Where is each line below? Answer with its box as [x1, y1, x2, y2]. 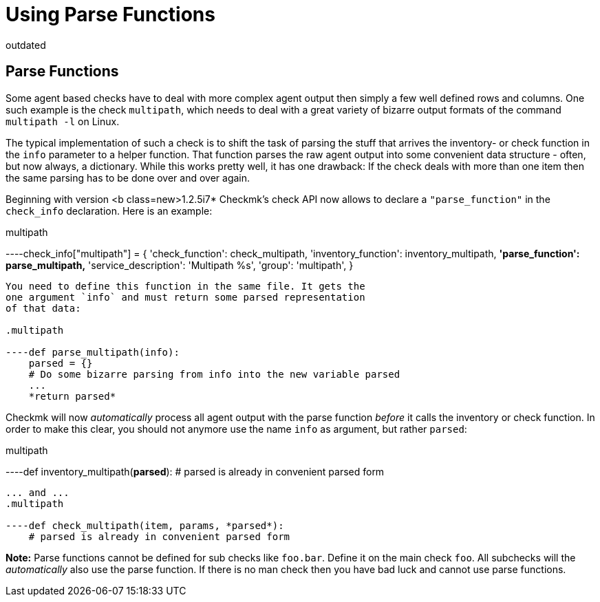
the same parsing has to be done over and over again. [6, 171, 250, 184]
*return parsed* [28, 390, 116, 402]
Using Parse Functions [6, 3, 215, 26]
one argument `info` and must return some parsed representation [6, 291, 365, 303]
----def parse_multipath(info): [6, 346, 180, 358]
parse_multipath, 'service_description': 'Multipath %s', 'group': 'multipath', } [6, 259, 354, 271]
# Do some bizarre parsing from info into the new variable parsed [28, 368, 400, 380]
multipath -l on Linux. [6, 115, 120, 127]
